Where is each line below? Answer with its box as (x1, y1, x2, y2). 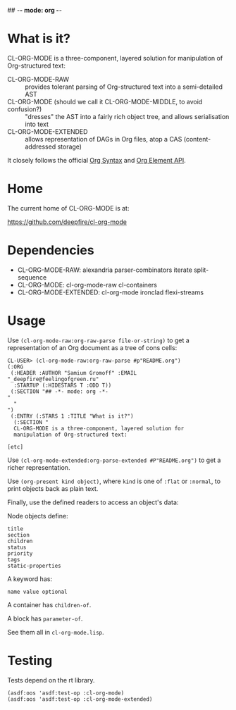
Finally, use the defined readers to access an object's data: (7, 498, 179, 506)
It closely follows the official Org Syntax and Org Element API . (7, 156, 187, 164)
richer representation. (7, 463, 70, 471)
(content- (183, 135, 211, 143)
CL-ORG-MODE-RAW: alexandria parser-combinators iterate (17, 266, 192, 274)
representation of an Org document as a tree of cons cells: (7, 343, 178, 351)
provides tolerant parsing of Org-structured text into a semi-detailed (25, 82, 223, 91)
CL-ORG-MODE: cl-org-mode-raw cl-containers (17, 280, 157, 289)
